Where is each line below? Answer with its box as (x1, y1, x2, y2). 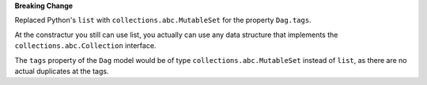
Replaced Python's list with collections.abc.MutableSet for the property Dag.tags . (14, 16, 312, 25)
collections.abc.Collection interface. (14, 41, 157, 50)
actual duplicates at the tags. (14, 66, 109, 76)
